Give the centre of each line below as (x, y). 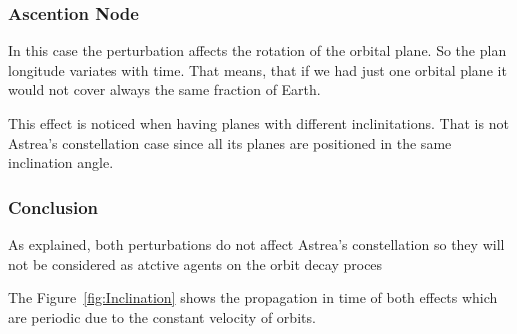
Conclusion (53, 206)
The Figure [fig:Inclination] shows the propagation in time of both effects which (253, 297)
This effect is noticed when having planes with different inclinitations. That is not (258, 123)
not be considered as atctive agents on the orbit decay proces (195, 263)
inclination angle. (61, 162)
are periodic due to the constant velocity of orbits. (162, 316)
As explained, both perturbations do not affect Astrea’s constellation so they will (256, 244)
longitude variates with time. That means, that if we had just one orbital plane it (257, 69)
